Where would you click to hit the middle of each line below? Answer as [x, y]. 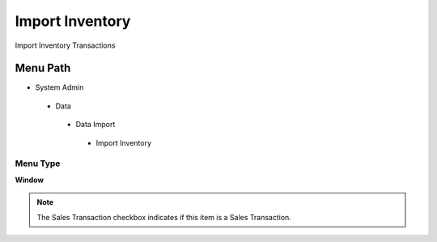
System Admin [59, 87]
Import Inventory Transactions [65, 45]
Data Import [95, 125]
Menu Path [43, 68]
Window [30, 180]
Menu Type [38, 163]
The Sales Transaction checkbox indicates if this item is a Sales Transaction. [164, 217]
